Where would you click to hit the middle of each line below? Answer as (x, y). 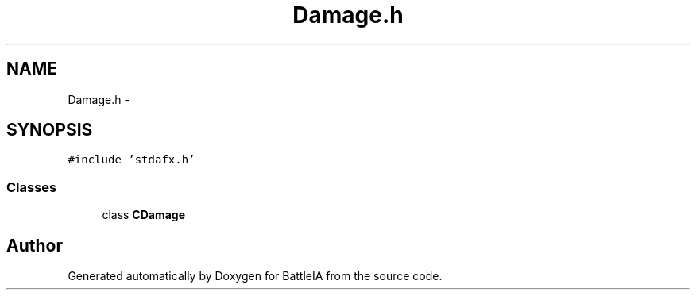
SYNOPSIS (50, 130)
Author (35, 245)
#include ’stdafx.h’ (131, 160)
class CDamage (144, 215)
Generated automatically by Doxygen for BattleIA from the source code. (255, 276)
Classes (32, 187)
